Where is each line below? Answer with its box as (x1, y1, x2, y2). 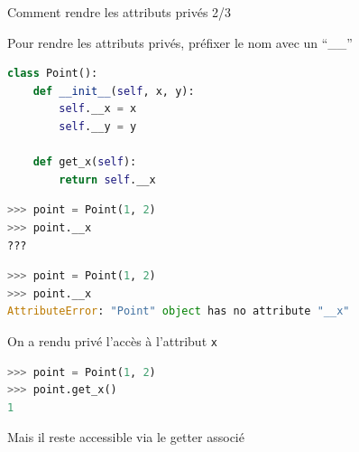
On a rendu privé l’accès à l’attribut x (7, 331, 217, 350)
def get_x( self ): (32, 155, 137, 169)
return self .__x (59, 173, 156, 186)
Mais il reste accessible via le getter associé (7, 428, 244, 447)
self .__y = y (59, 119, 137, 133)
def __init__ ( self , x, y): (32, 84, 195, 98)
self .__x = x (59, 102, 137, 116)
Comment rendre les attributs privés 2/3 (7, 3, 232, 21)
